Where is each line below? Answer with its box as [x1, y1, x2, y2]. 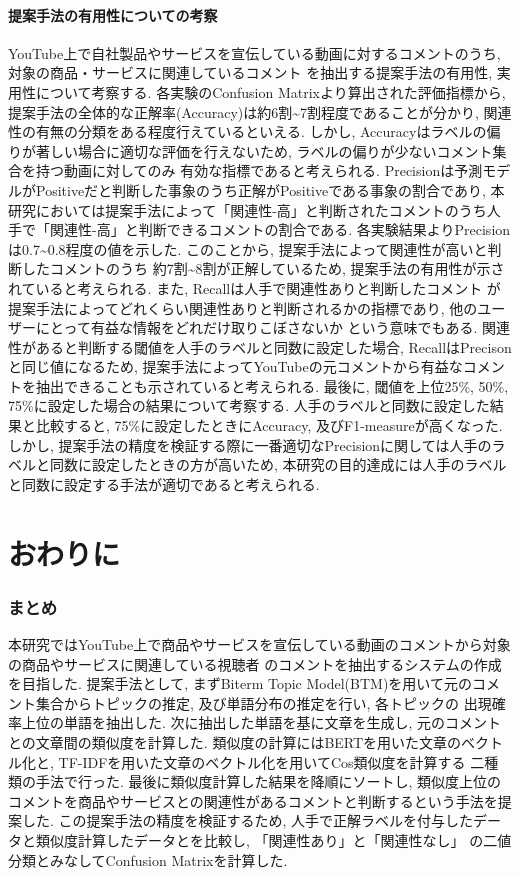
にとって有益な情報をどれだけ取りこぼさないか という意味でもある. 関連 [35, 317, 511, 338]
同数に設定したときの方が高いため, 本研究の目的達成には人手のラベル [49, 454, 507, 475]
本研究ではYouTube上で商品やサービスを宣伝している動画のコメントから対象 [8, 634, 511, 655]
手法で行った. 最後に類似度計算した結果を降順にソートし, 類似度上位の [35, 771, 502, 792]
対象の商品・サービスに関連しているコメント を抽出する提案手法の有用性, [8, 62, 493, 83]
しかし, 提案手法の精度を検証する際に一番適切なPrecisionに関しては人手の [8, 434, 492, 455]
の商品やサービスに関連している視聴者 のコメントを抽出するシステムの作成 [8, 653, 502, 674]
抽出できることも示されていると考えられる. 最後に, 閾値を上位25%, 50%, [35, 375, 509, 396]
